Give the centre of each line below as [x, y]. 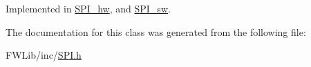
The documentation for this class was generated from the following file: [156, 31]
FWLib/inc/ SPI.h [44, 55]
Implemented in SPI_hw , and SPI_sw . [88, 8]
